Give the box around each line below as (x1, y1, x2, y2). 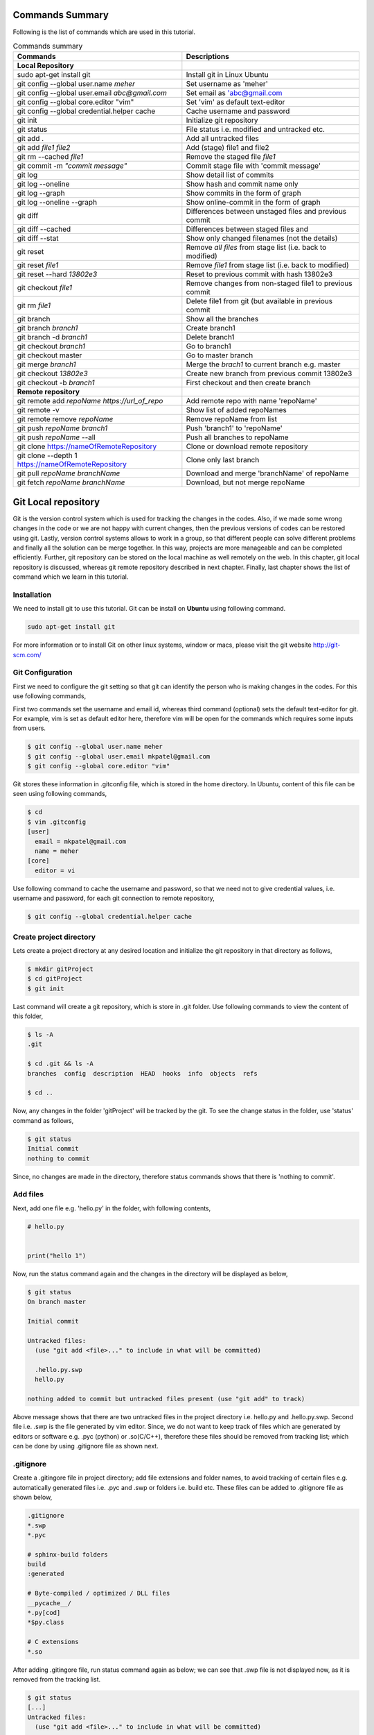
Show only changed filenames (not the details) (186, 233, 338, 243)
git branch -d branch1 (17, 332, 88, 342)
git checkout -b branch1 (17, 378, 95, 388)
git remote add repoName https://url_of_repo (17, 396, 163, 406)
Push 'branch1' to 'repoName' (186, 423, 283, 433)
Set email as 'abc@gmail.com (186, 88, 283, 98)
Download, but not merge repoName (186, 477, 305, 487)
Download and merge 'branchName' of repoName (186, 468, 349, 478)
